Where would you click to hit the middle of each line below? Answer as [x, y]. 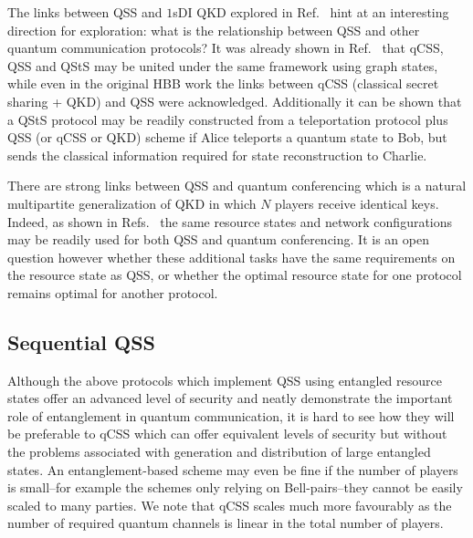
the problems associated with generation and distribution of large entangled [219, 452]
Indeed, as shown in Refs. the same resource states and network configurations [230, 221]
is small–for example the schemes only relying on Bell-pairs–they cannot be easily [235, 487]
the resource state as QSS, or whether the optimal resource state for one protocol [235, 275]
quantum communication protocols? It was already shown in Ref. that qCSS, [226, 48]
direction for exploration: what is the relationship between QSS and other [214, 30]
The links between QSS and [85, 12]
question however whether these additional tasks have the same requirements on [231, 257]
